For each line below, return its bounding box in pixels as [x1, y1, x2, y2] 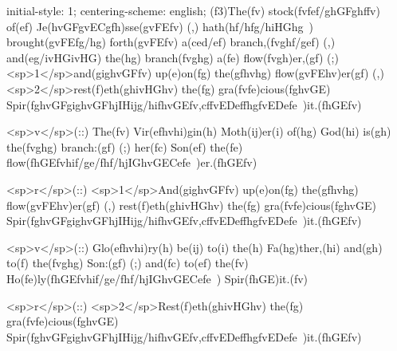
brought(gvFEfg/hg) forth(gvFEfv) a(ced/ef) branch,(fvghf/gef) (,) [6, 34, 336, 50]
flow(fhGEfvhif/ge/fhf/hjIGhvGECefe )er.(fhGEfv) [6, 154, 257, 171]
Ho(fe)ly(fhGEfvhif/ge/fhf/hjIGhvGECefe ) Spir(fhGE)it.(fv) [6, 270, 308, 286]
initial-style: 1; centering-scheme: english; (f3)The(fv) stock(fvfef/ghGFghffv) [6, 2, 380, 18]
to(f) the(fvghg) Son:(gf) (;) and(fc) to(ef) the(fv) [6, 254, 249, 271]
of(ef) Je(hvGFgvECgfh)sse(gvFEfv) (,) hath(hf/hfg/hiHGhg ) [6, 18, 313, 34]
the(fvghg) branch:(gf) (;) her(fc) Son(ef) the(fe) [6, 138, 243, 155]
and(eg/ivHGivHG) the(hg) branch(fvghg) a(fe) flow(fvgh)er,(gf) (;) [6, 49, 339, 65]
